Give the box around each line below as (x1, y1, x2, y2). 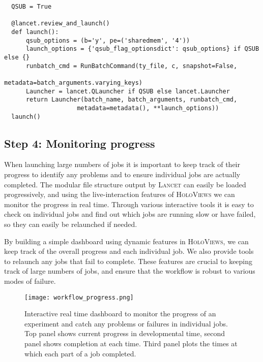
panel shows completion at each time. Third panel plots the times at (24, 338, 238, 348)
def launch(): (11, 28, 59, 36)
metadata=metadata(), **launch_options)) (77, 104, 219, 112)
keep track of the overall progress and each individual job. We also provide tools (4, 246, 254, 256)
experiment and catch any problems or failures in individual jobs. (24, 318, 228, 328)
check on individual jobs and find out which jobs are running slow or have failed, (4, 209, 256, 219)
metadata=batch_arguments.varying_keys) (4, 79, 143, 86)
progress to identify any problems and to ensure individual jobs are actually (4, 169, 241, 179)
